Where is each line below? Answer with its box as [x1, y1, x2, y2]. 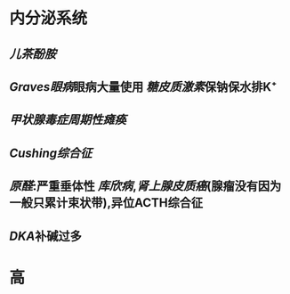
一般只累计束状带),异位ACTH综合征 [9, 195, 203, 210]
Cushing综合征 [9, 145, 93, 160]
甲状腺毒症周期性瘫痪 [9, 112, 126, 127]
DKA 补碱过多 [9, 228, 82, 243]
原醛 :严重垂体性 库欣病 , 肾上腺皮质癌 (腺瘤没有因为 [9, 179, 282, 194]
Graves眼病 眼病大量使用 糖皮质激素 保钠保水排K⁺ [9, 79, 278, 94]
